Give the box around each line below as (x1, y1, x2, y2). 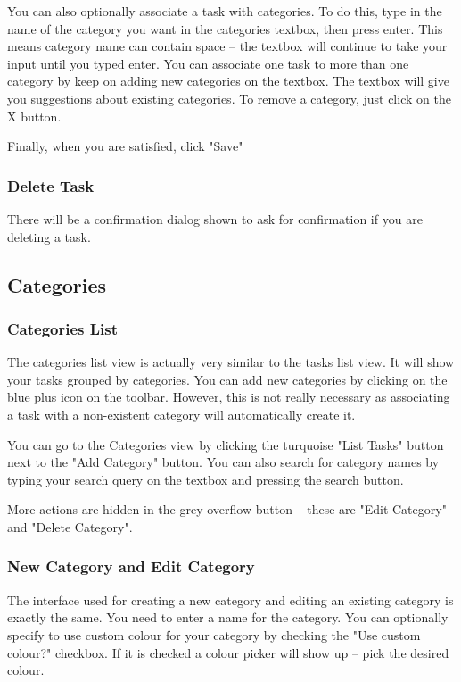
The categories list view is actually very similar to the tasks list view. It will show (7, 353, 455, 371)
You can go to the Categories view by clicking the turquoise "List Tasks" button (7, 435, 444, 453)
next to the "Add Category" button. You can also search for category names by (7, 453, 440, 471)
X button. (7, 106, 62, 125)
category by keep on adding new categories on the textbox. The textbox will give (7, 71, 449, 90)
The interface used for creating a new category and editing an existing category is (7, 590, 454, 609)
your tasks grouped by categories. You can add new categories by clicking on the (7, 370, 448, 388)
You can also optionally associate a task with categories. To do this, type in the (7, 2, 442, 20)
